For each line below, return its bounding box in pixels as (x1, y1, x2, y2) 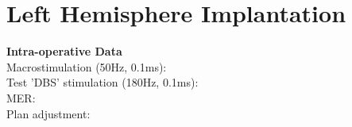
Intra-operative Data (6, 43, 122, 60)
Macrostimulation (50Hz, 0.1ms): (6, 58, 167, 75)
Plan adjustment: (6, 105, 91, 121)
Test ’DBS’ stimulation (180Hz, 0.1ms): (6, 74, 199, 90)
